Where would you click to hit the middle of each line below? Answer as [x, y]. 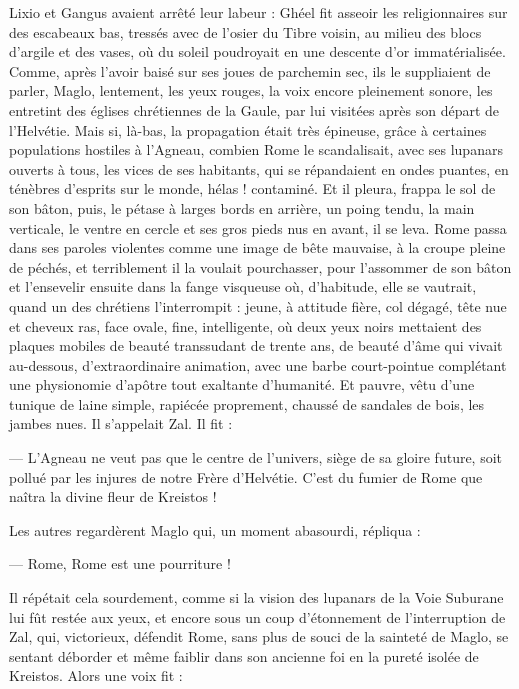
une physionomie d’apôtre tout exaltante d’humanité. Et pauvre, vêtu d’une [242, 384]
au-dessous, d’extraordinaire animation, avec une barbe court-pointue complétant [258, 364]
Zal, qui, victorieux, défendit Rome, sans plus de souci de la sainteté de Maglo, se [259, 636]
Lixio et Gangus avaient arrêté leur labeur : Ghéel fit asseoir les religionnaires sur [258, 12]
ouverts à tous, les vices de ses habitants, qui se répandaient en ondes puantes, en [259, 168]
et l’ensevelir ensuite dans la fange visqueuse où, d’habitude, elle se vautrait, [243, 286]
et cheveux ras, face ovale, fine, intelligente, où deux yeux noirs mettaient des [245, 325]
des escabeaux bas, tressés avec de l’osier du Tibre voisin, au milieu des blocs [245, 31]
